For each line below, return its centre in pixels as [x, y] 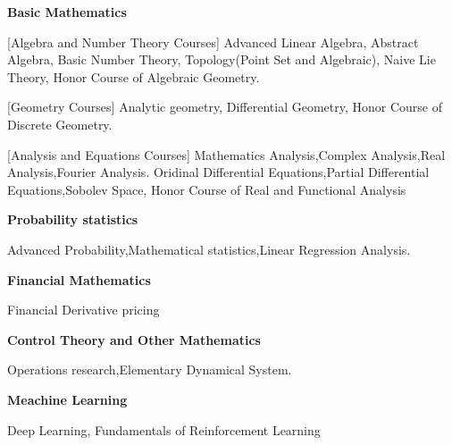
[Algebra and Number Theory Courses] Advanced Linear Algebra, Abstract [213, 42]
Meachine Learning [67, 399]
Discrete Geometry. [60, 124]
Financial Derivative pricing [84, 310]
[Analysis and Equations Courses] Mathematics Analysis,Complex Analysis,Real [226, 154]
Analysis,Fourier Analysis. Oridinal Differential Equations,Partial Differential [218, 172]
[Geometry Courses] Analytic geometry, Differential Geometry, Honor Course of [225, 107]
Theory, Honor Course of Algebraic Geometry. [134, 76]
